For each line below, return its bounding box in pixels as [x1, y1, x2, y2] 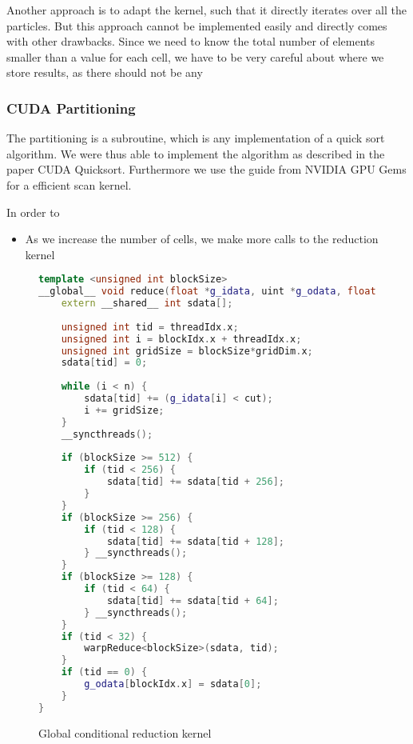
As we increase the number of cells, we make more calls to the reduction [25, 230, 379, 247]
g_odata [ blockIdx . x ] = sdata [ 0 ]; [84, 678, 262, 690]
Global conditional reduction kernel [38, 724, 212, 741]
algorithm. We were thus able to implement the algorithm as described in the [6, 145, 385, 162]
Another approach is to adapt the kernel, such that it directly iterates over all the [6, 2, 407, 18]
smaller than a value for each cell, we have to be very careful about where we [6, 48, 384, 65]
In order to [6, 203, 60, 220]
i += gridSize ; [84, 404, 165, 416]
